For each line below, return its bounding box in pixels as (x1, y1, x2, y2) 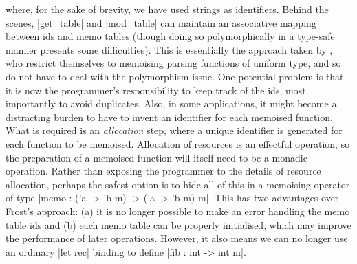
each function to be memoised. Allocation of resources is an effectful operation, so (6, 136, 350, 151)
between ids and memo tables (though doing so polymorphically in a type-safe (6, 29, 335, 43)
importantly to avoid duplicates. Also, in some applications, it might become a (6, 96, 337, 111)
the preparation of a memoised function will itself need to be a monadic (6, 150, 307, 164)
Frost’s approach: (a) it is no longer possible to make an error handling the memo (6, 203, 350, 218)
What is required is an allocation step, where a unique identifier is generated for (6, 123, 343, 137)
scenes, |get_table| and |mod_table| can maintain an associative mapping (6, 15, 316, 30)
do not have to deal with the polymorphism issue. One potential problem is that (6, 69, 344, 83)
